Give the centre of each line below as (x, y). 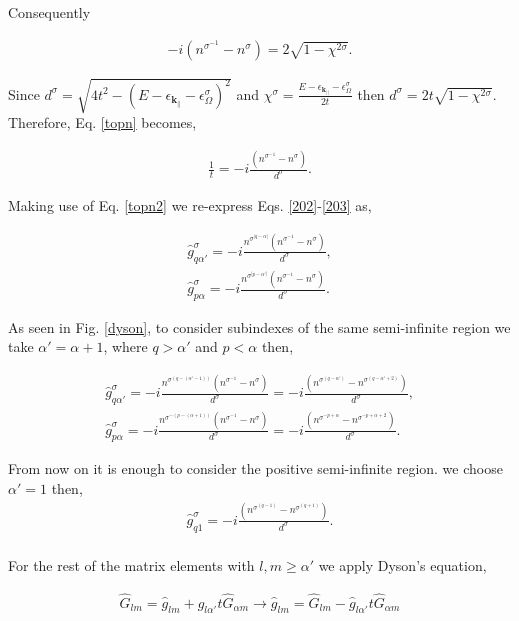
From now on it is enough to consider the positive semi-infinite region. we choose (255, 468)
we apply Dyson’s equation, (402, 564)
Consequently (49, 12)
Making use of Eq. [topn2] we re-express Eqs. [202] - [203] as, (190, 204)
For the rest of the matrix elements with (131, 564)
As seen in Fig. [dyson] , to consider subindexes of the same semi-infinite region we (259, 326)
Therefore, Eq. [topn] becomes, (102, 122)
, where (125, 346)
